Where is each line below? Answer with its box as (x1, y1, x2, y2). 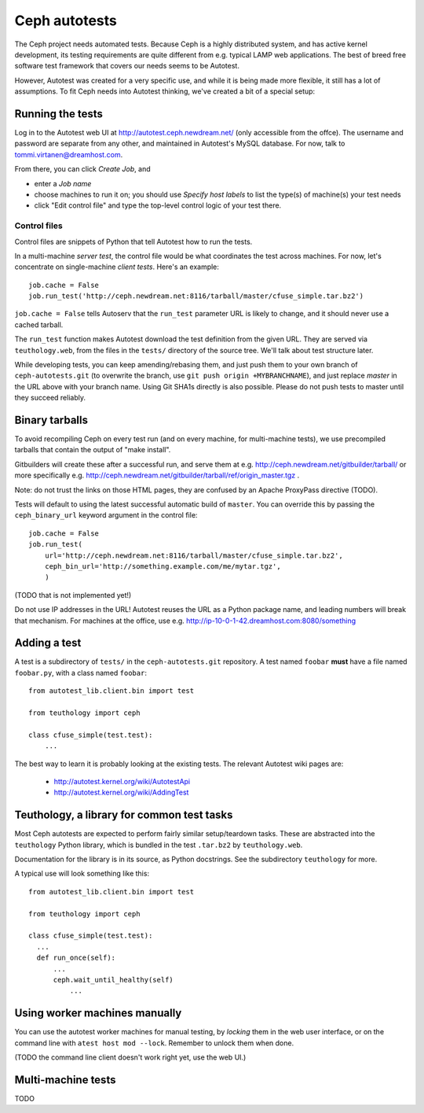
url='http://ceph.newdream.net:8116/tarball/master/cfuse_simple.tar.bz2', (44, 551, 343, 560)
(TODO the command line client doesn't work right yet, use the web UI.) (14, 1052, 247, 1062)
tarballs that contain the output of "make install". (14, 445, 171, 455)
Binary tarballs (14, 414, 88, 426)
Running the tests (14, 107, 104, 120)
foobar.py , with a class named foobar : (14, 668, 147, 677)
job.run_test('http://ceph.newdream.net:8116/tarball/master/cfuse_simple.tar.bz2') (28, 292, 364, 300)
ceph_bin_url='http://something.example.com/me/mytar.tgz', (44, 562, 282, 570)
